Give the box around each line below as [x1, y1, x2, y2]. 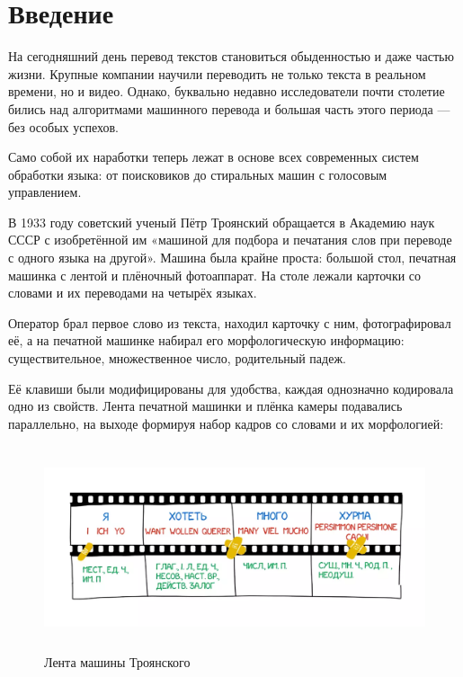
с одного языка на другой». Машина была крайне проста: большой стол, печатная [8, 248, 457, 267]
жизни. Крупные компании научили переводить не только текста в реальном [8, 64, 426, 83]
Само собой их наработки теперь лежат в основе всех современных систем [8, 147, 419, 166]
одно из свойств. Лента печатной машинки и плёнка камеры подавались [8, 396, 403, 415]
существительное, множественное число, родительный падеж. [8, 349, 346, 368]
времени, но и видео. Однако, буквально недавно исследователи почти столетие [8, 82, 445, 101]
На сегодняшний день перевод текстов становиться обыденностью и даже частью [8, 47, 454, 66]
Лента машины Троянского [44, 652, 191, 671]
